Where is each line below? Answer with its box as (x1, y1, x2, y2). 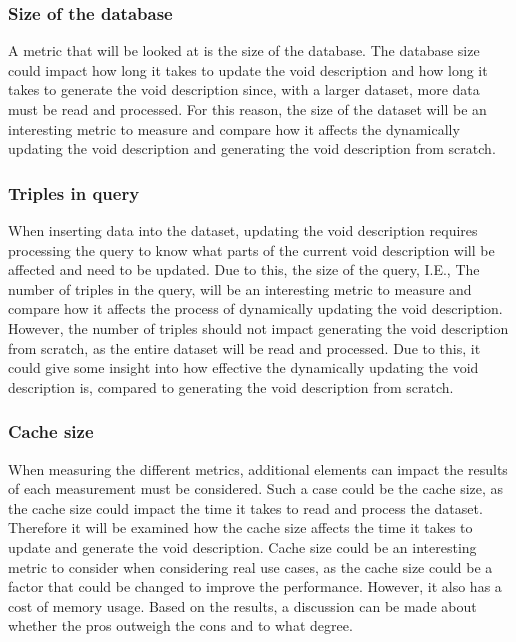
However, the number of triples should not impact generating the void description (8, 317, 509, 338)
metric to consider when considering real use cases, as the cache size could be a (8, 556, 493, 577)
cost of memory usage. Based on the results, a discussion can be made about (8, 595, 477, 616)
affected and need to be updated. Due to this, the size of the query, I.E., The (8, 259, 480, 280)
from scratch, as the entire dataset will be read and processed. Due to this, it (8, 337, 481, 358)
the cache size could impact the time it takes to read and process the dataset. (8, 497, 483, 518)
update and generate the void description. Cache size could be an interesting (8, 536, 477, 557)
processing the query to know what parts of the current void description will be (8, 239, 495, 260)
